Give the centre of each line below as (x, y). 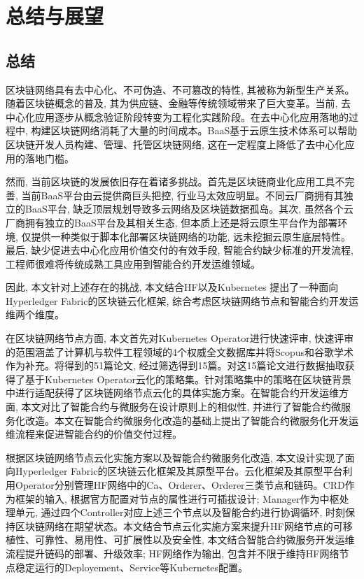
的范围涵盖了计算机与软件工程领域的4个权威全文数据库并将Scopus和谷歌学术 (180, 351)
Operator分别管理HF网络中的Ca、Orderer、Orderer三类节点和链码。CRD (180, 485)
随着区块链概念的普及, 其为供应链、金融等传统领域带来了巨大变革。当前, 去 (178, 103)
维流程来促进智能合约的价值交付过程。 (94, 434)
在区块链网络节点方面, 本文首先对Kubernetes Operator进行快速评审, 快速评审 (180, 338)
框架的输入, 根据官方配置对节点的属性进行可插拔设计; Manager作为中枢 (177, 498)
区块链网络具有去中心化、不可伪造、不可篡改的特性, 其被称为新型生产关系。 (180, 89)
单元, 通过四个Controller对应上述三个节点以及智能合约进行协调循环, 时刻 (180, 512)
